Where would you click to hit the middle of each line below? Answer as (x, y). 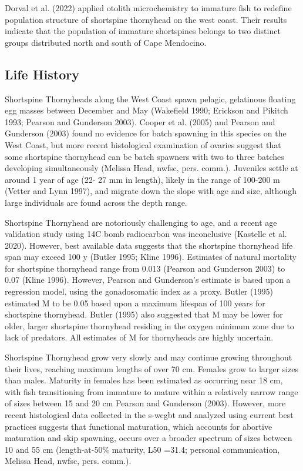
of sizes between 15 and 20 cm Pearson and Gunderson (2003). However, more (145, 403)
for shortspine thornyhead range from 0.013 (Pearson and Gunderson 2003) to (145, 268)
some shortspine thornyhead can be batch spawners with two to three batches (144, 156)
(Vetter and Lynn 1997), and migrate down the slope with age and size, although (151, 191)
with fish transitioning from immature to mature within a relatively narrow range (151, 391)
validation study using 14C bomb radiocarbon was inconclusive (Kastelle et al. (146, 234)
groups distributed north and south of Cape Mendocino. (106, 42)
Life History (42, 74)
